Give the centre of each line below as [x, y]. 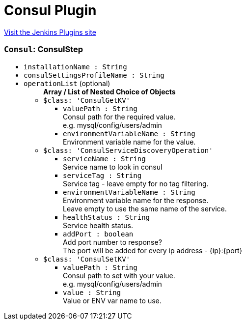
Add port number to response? [112, 242]
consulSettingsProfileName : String [94, 75]
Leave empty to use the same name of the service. [145, 208]
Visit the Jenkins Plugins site [50, 32]
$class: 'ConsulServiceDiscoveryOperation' [128, 150]
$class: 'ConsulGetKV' [87, 100]
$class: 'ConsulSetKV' [87, 259]
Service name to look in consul [113, 167]
